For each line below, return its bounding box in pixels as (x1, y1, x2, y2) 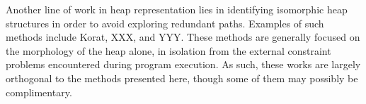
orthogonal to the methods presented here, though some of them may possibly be (6, 70, 358, 85)
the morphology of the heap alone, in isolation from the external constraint (6, 43, 331, 58)
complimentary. (6, 84, 72, 99)
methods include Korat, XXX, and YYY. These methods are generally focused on (6, 30, 360, 44)
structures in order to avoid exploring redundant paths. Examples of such (6, 15, 324, 30)
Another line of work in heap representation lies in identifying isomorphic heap (6, 2, 348, 16)
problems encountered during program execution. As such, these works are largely (6, 57, 361, 72)
